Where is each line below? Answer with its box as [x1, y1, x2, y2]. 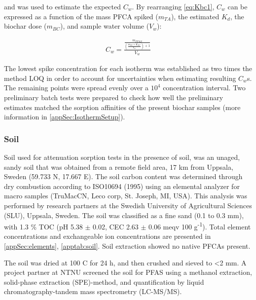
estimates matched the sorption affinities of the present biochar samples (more [4, 102, 241, 112]
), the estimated [171, 11, 219, 21]
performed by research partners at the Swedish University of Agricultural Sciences [4, 200, 252, 210]
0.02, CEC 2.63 [93, 221, 139, 231]
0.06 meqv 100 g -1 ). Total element [148, 220, 251, 231]
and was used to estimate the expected [4, 1, 121, 11]
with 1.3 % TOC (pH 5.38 [4, 221, 83, 231]
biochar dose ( [4, 21, 47, 31]
